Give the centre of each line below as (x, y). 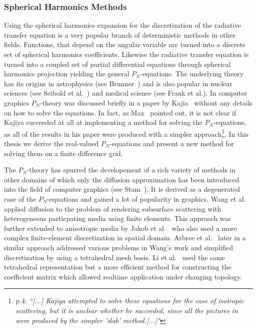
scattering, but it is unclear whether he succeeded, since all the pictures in (127, 310)
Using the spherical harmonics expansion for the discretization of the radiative (123, 25)
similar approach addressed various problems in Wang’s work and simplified (119, 247)
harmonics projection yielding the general (67, 74)
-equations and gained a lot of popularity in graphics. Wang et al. (147, 198)
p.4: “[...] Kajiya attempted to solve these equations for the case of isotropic (130, 301)
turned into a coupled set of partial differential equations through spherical (117, 64)
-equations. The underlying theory (192, 74)
